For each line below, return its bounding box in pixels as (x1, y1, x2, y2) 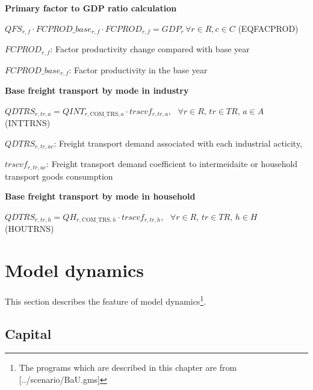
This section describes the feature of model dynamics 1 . (5, 293, 206, 307)
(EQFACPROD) (238, 22, 299, 34)
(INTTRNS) (5, 117, 51, 129)
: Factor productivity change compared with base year (50, 43, 250, 55)
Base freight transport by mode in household (5, 190, 196, 203)
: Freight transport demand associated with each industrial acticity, (54, 136, 303, 149)
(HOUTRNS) (5, 222, 54, 235)
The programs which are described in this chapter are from (19, 361, 237, 374)
